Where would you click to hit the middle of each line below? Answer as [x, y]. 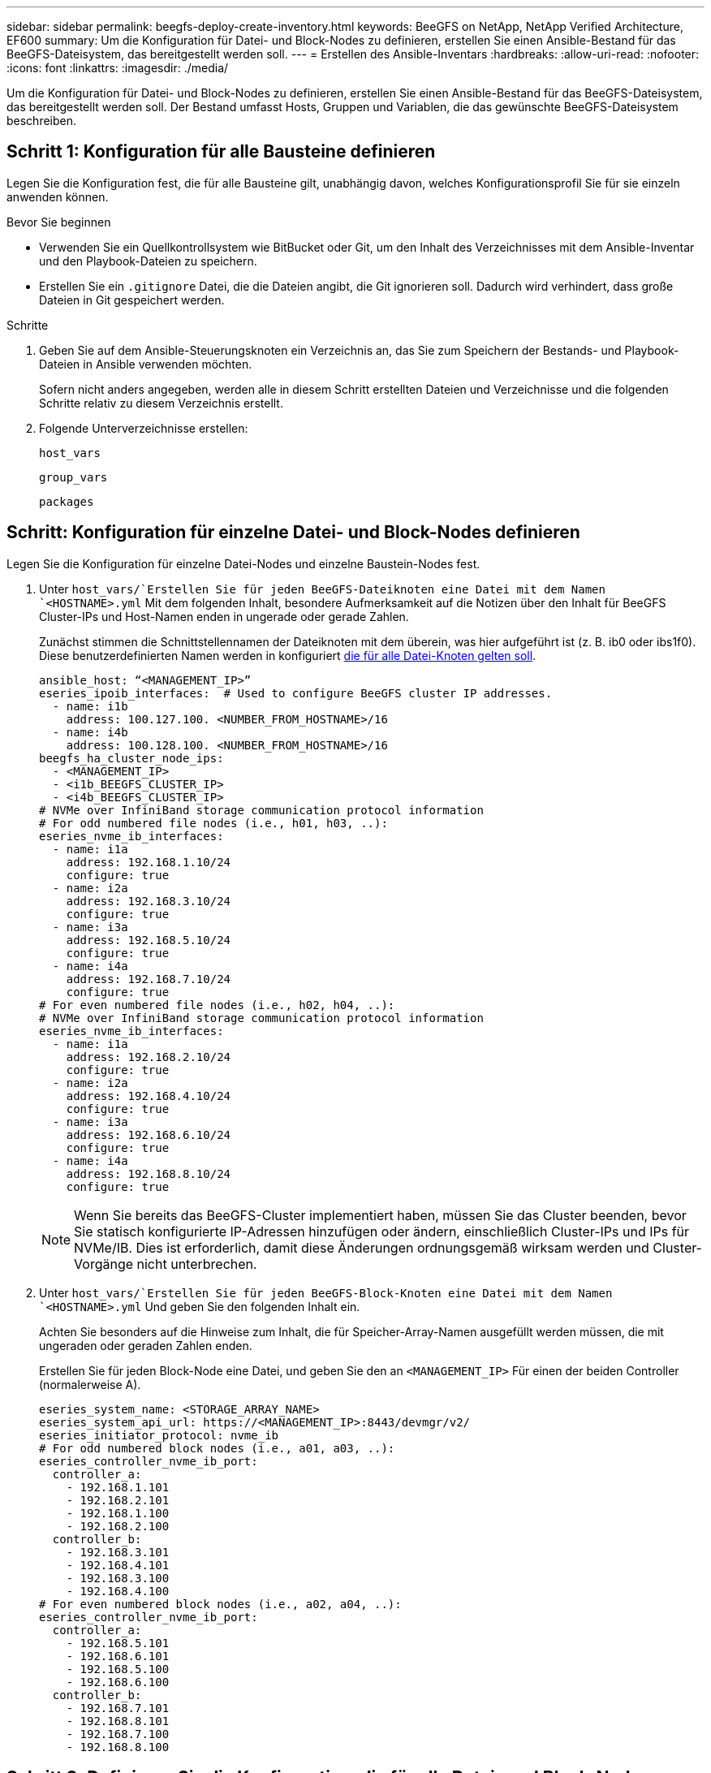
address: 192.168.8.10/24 [149, 1173]
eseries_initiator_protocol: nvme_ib [159, 1435]
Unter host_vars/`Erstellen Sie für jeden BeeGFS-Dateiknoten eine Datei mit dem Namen [322, 589]
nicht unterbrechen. [197, 1264]
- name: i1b [90, 706]
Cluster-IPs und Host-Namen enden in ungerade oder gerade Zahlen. [224, 616]
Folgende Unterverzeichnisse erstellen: [144, 428]
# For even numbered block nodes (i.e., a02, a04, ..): [220, 1604]
